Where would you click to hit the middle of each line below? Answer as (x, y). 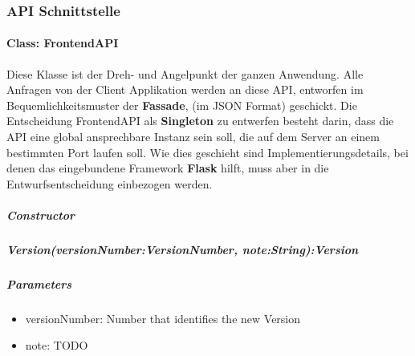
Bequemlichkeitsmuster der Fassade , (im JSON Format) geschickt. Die (182, 105)
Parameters (39, 283)
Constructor (41, 214)
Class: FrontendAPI (63, 43)
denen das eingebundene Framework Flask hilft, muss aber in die (168, 168)
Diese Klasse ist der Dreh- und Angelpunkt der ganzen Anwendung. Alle (185, 73)
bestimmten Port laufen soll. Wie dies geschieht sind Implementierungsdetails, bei (207, 152)
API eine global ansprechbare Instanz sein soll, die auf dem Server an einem (193, 137)
